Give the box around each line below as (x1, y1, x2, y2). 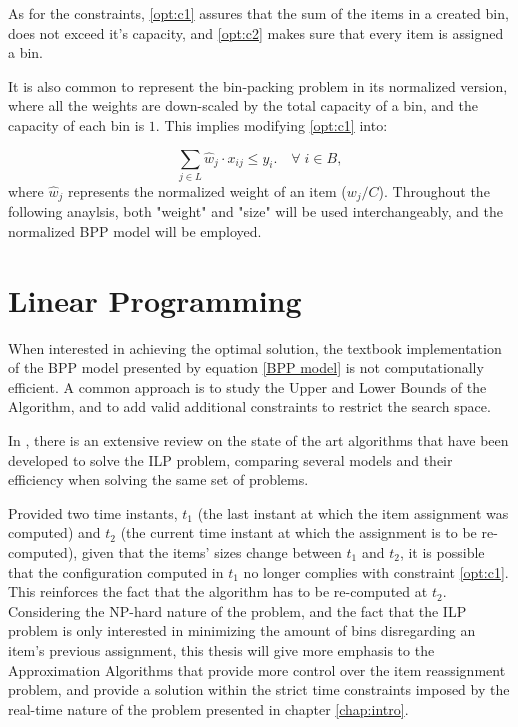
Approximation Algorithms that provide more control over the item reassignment (8, 659, 506, 680)
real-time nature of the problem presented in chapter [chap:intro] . (8, 698, 409, 719)
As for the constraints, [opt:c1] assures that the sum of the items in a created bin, (8, 3, 509, 23)
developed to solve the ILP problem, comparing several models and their (8, 449, 453, 470)
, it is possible (399, 542, 485, 562)
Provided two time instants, (8, 502, 178, 523)
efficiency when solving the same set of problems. (8, 469, 309, 490)
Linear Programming (8, 279, 302, 320)
